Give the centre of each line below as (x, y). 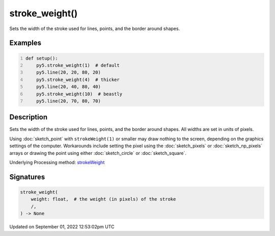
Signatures (27, 177)
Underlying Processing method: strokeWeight (57, 162)
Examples (25, 43)
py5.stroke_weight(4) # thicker (78, 80)
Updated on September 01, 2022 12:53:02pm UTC (62, 227)
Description (29, 117)
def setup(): (42, 58)
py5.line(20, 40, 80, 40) (69, 87)
